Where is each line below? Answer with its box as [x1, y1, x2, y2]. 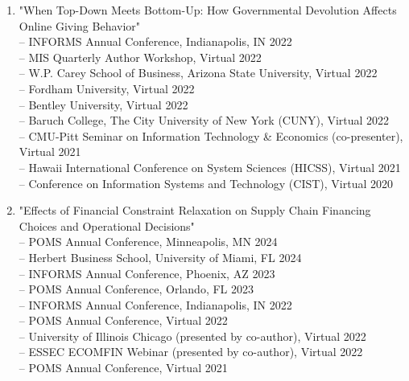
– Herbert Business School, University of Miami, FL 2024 [19, 248, 302, 265]
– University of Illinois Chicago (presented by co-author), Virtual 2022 [19, 327, 366, 344]
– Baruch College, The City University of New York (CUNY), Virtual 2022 [19, 112, 390, 129]
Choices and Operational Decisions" [19, 217, 195, 234]
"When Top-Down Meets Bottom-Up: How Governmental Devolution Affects [19, 2, 397, 18]
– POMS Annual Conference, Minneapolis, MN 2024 [19, 233, 278, 250]
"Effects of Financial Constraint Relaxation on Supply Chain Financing [19, 202, 371, 219]
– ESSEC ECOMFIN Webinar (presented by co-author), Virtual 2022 [19, 343, 363, 360]
